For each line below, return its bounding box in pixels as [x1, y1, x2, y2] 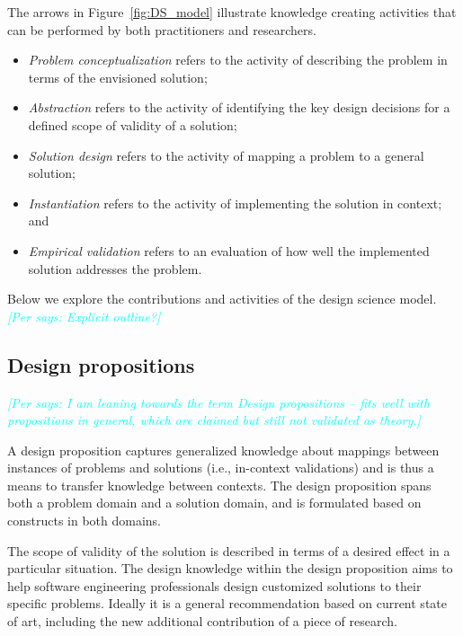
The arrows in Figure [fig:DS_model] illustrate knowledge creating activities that [7, 3, 457, 21]
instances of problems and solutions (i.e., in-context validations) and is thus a [7, 458, 434, 477]
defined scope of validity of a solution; [28, 115, 237, 134]
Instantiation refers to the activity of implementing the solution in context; [28, 193, 442, 212]
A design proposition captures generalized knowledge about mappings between [7, 440, 440, 459]
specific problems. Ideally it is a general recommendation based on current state [7, 594, 447, 613]
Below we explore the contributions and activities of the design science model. [7, 289, 437, 308]
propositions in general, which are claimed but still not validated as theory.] [7, 411, 421, 429]
